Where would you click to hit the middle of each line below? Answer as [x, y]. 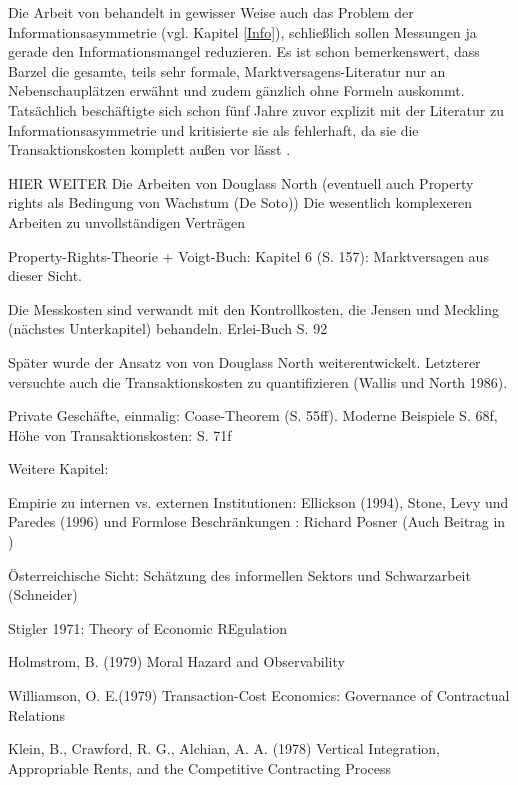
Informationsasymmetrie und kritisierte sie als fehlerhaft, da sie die [213, 129]
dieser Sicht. [45, 275]
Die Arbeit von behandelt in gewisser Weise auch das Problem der [211, 12]
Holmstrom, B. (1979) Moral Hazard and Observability [176, 661]
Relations [37, 714]
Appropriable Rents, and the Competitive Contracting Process [200, 767]
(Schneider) [43, 594]
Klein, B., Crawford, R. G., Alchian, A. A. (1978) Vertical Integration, [224, 748]
